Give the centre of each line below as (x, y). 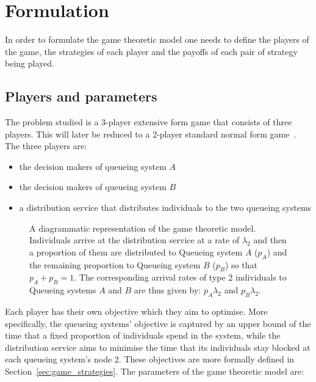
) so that (241, 264)
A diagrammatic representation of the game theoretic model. (143, 228)
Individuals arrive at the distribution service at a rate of (135, 240)
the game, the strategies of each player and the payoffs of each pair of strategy (151, 51)
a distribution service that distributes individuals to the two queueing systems (165, 208)
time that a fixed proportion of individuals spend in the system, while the (143, 335)
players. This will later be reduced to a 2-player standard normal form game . (151, 134)
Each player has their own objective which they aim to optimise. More (136, 311)
